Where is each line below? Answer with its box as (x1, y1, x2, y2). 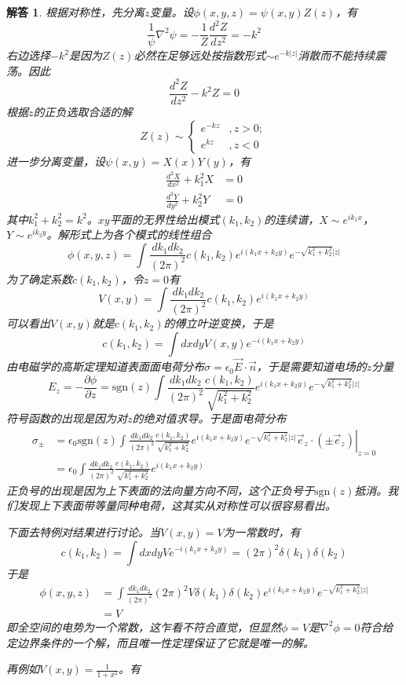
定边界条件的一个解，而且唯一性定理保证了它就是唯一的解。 (6, 634, 314, 650)
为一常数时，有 (223, 523, 301, 540)
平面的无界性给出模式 (109, 211, 220, 227)
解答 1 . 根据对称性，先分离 (6, 4, 144, 20)
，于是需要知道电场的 (256, 358, 367, 375)
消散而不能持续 (298, 47, 375, 64)
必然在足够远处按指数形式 (134, 47, 266, 64)
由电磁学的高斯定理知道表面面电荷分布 (6, 358, 204, 375)
